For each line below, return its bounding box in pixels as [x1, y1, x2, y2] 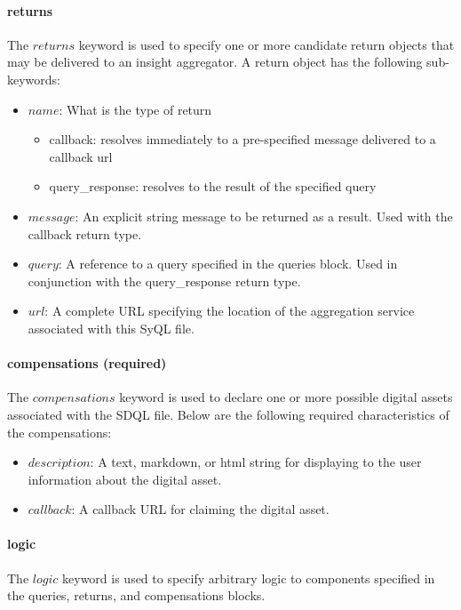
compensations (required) [7, 354, 167, 373]
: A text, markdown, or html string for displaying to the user [90, 453, 422, 471]
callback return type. [28, 224, 142, 243]
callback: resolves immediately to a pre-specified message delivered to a [49, 130, 436, 148]
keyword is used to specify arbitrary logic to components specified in [62, 568, 435, 587]
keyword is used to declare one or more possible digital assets [119, 388, 453, 406]
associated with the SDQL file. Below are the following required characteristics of [7, 405, 449, 423]
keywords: [7, 69, 61, 88]
